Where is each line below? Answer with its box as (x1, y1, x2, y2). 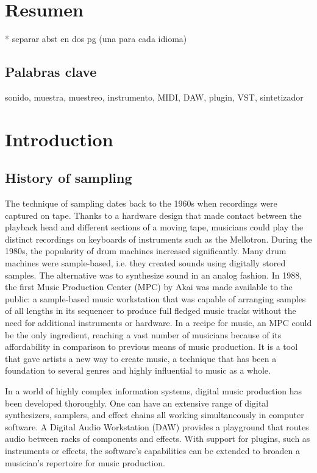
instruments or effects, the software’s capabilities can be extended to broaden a (5, 444, 300, 457)
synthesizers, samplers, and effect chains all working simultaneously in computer (5, 408, 304, 421)
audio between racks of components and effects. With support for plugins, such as (5, 432, 310, 445)
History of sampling (5, 168, 132, 187)
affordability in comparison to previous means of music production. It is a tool (5, 340, 298, 353)
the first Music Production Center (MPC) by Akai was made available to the (5, 280, 293, 293)
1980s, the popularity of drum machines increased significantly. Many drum (5, 244, 287, 257)
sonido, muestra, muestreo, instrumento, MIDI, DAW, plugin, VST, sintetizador (5, 90, 304, 103)
